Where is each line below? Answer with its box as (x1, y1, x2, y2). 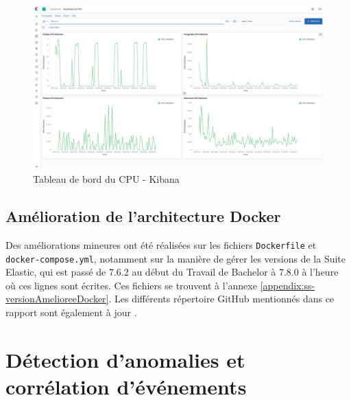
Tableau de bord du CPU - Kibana (33, 172, 180, 186)
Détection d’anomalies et (5, 345, 245, 373)
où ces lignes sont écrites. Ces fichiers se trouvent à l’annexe (5, 278, 257, 292)
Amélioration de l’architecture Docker (5, 205, 281, 227)
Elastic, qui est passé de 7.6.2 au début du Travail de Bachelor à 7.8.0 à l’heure (5, 265, 339, 279)
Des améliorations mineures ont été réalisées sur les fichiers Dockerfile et (5, 237, 317, 252)
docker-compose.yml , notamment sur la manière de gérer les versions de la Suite (5, 251, 346, 265)
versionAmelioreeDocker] (5, 291, 109, 306)
